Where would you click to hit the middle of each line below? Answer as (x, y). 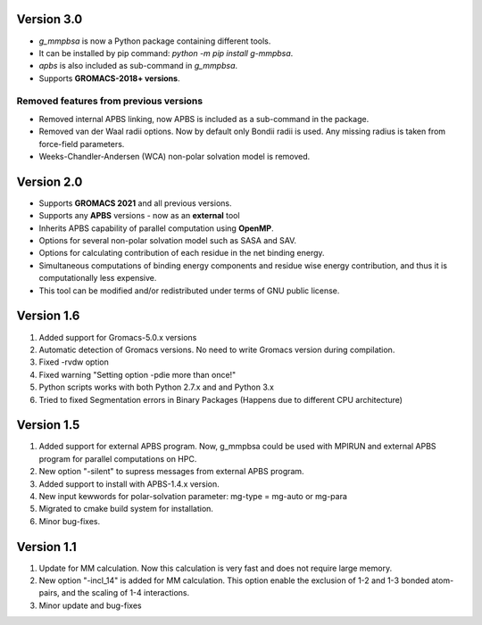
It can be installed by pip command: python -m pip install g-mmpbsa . (166, 53)
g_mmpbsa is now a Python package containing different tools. (155, 41)
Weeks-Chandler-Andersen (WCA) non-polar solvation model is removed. (175, 156)
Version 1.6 (48, 316)
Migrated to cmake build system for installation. (126, 509)
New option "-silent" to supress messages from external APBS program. (171, 472)
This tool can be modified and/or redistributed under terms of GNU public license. (189, 291)
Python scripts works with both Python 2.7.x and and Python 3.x (156, 387)
